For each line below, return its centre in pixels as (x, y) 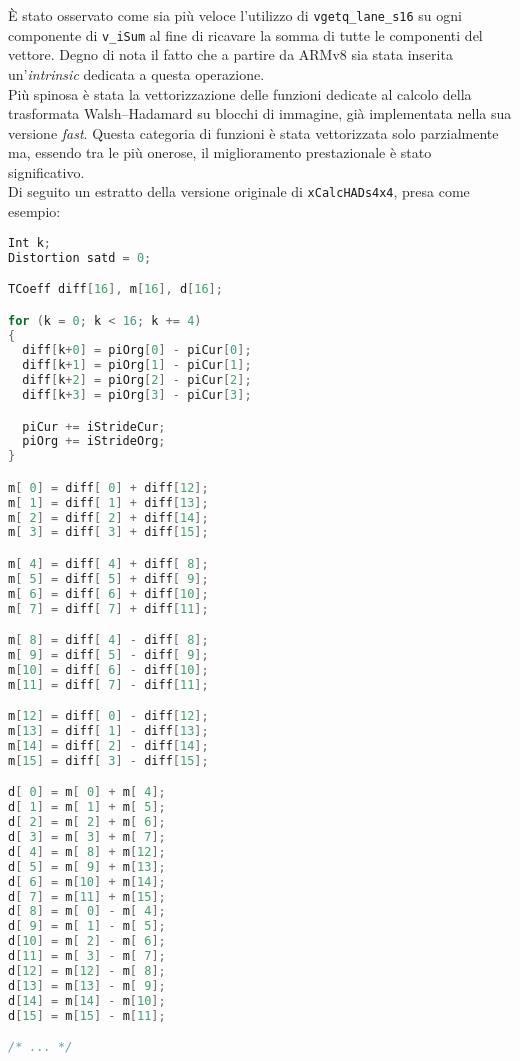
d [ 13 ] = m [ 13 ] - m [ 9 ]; (87, 985)
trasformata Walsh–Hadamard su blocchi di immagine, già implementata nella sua (260, 113)
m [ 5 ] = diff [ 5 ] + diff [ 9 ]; (108, 578)
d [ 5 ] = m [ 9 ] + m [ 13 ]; (87, 866)
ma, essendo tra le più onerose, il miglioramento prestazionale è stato (220, 152)
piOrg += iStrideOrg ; (94, 441)
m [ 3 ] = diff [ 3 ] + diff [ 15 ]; (108, 532)
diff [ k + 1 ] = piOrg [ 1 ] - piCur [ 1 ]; (137, 365)
